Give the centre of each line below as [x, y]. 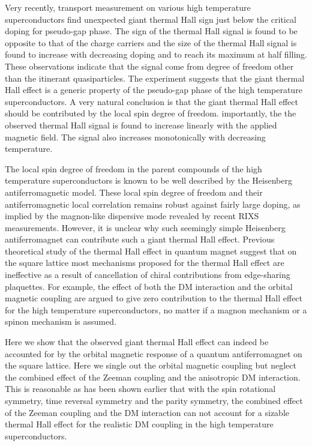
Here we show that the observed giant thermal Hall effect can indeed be [137, 342]
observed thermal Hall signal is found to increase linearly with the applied [141, 125]
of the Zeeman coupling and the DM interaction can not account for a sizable [147, 412]
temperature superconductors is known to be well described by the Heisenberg [148, 180]
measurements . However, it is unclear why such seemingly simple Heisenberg [145, 227]
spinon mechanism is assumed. [61, 321]
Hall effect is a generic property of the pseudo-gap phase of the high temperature [154, 90]
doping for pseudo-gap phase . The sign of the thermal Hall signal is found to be [151, 31]
